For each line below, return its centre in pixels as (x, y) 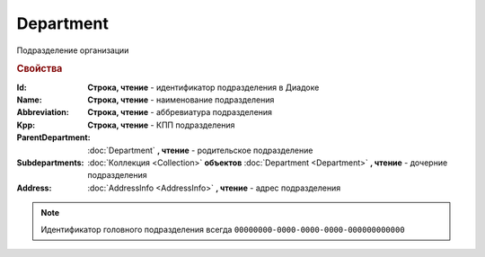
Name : (29, 100)
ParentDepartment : (53, 137)
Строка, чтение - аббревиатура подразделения (180, 112)
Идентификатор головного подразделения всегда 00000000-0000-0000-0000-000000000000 (223, 229)
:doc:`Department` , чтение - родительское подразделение (200, 150)
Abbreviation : (43, 112)
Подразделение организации (73, 50)
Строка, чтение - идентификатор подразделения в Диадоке (203, 87)
